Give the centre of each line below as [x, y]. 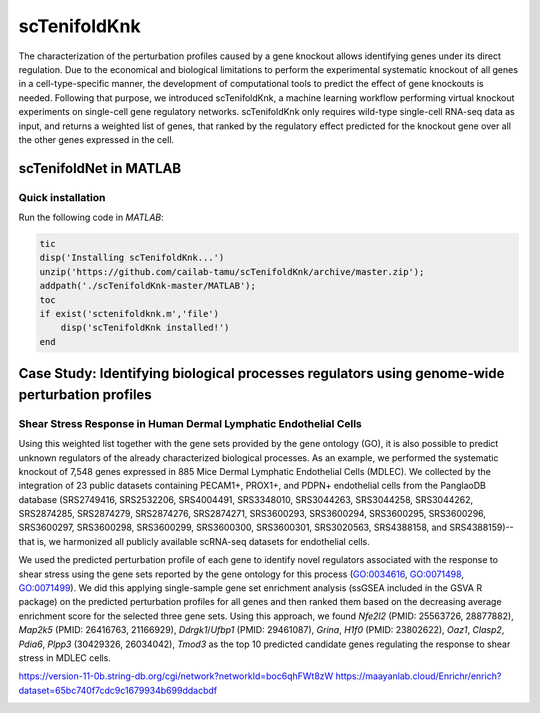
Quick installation [62, 197]
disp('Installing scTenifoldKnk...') [132, 258]
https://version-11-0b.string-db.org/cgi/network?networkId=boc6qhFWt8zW [176, 676]
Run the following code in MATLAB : [91, 217]
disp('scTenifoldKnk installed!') [145, 328]
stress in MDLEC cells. [65, 657]
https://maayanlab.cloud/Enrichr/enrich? [418, 676]
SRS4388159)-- [481, 527]
